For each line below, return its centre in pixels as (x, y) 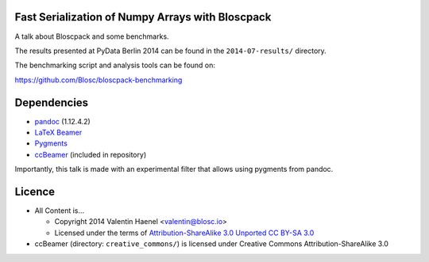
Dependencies (52, 103)
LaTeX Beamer (58, 132)
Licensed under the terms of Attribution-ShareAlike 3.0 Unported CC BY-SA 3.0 (184, 233)
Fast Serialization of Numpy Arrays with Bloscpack (143, 17)
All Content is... (60, 211)
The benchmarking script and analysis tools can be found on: (115, 65)
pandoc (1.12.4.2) (62, 121)
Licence (35, 191)
